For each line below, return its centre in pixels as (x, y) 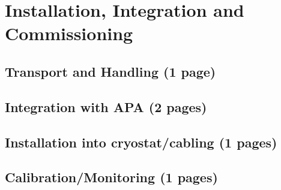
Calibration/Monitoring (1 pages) (111, 177)
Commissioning (69, 33)
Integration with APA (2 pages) (106, 106)
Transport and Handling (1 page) (110, 71)
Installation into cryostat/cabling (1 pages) (141, 142)
